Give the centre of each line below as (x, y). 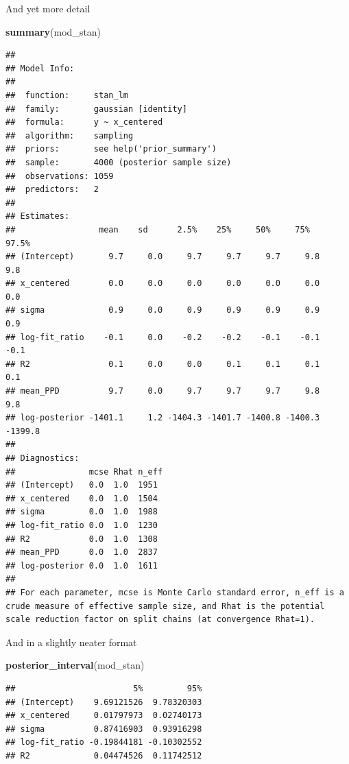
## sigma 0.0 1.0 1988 (82, 512)
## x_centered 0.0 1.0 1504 (82, 498)
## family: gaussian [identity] (96, 109)
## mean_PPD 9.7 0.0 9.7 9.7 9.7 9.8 (163, 391)
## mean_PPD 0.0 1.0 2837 (82, 552)
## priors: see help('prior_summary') (111, 149)
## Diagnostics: (43, 458)
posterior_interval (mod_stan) (75, 665)
